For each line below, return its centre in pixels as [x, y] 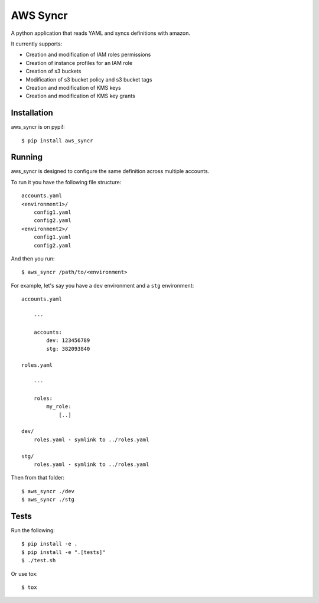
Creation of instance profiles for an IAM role [79, 63]
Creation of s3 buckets [53, 71]
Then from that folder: [38, 478]
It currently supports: [37, 44]
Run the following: [33, 530]
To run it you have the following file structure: [66, 182]
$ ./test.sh [39, 560]
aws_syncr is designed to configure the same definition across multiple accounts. [110, 171]
